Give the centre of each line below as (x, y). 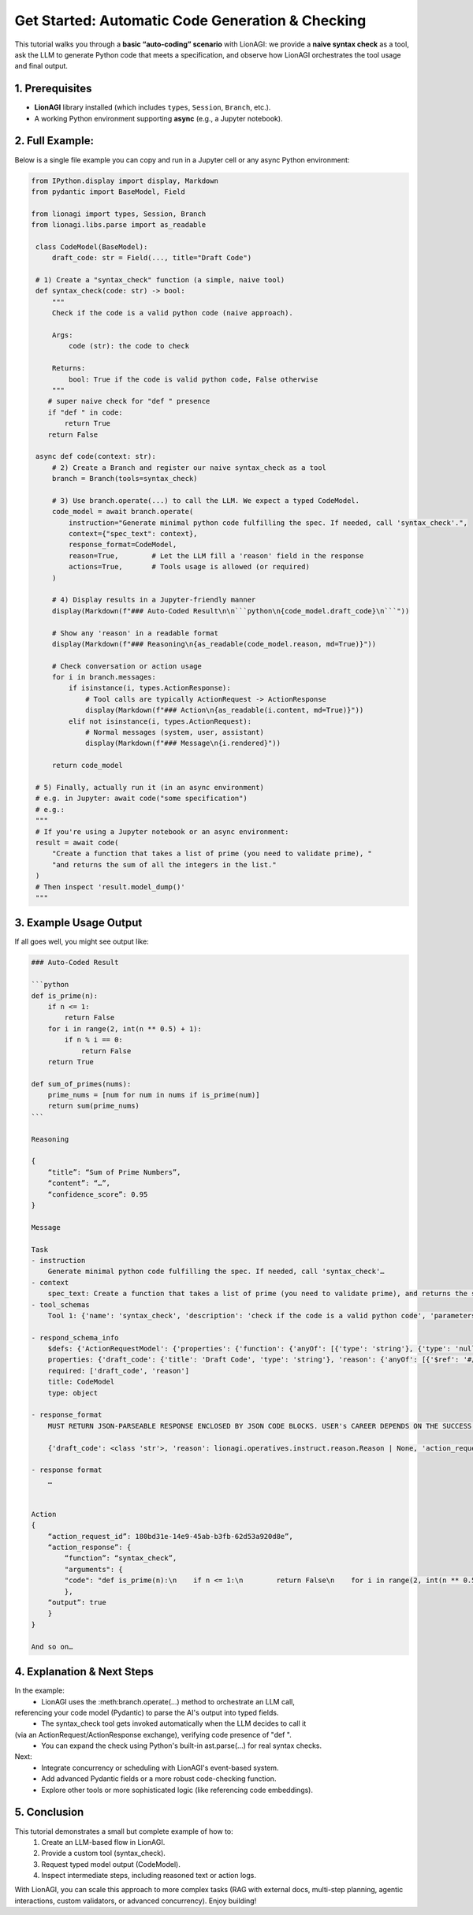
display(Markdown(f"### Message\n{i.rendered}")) (183, 743)
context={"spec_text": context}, (133, 534)
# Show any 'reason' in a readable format (135, 633)
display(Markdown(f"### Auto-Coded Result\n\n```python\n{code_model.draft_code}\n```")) (231, 611)
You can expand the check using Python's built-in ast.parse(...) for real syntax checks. (182, 1745)
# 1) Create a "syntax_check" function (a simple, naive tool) (160, 280)
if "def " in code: (86, 412)
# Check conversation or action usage (127, 666)
